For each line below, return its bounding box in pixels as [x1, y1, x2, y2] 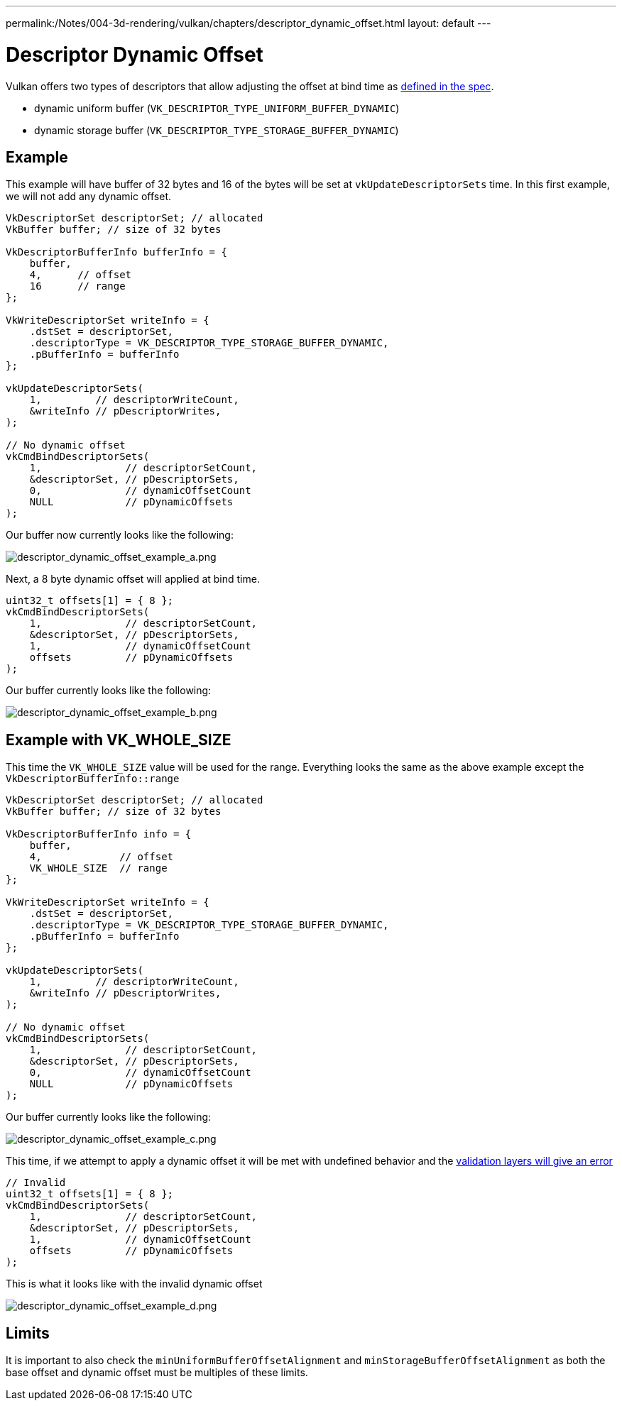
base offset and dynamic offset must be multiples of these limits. [6, 1366, 308, 1379]
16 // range [29, 280, 126, 292]
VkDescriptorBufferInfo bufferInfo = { [6, 246, 227, 258]
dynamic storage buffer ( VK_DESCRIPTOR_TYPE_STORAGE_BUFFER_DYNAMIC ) [34, 123, 399, 136]
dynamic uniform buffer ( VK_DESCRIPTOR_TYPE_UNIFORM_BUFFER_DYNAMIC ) [34, 101, 400, 114]
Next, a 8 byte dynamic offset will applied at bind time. [6, 573, 260, 586]
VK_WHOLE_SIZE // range [29, 862, 168, 874]
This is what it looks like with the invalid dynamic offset [6, 1278, 263, 1290]
